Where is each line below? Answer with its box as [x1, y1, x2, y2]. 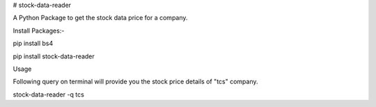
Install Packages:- [13, 26, 65, 35]
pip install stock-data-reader [13, 52, 95, 60]
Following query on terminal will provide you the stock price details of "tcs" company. [13, 77, 258, 86]
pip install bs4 [13, 39, 54, 48]
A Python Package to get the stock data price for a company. [13, 14, 188, 22]
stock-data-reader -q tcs [13, 90, 85, 99]
